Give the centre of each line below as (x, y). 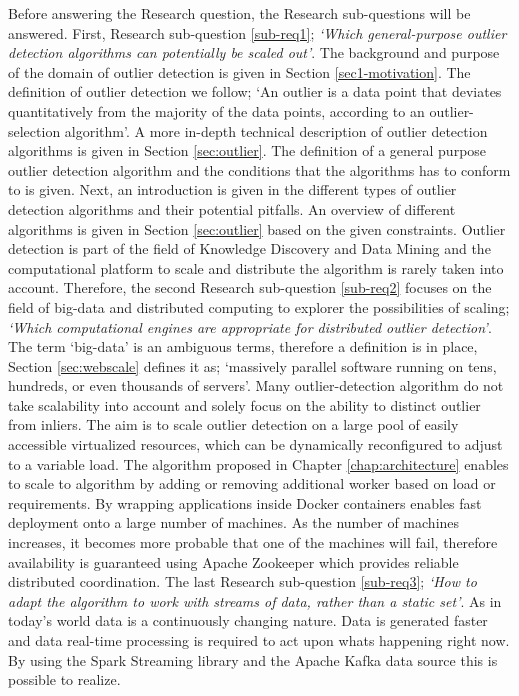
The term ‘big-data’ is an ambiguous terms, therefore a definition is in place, (243, 346)
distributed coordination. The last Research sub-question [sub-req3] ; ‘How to (242, 581)
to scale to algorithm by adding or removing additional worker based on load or (252, 483)
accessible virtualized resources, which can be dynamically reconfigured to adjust (255, 444)
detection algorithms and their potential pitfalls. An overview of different (232, 208)
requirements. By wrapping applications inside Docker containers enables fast (245, 502)
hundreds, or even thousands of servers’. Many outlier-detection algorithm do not (256, 385)
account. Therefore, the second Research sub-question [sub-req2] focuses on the (250, 287)
